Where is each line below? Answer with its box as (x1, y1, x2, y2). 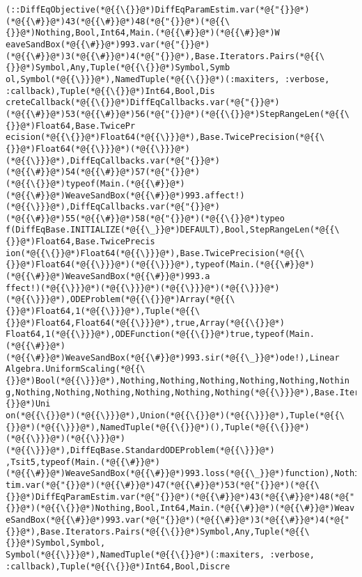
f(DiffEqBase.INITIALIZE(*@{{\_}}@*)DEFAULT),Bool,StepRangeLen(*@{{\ (6, 225, 340, 235)
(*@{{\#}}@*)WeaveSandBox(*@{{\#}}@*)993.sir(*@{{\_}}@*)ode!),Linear (6, 352, 340, 363)
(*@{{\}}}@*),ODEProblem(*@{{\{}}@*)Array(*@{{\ (6, 294, 235, 305)
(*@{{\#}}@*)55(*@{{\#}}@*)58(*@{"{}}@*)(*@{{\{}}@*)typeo (6, 213, 285, 223)
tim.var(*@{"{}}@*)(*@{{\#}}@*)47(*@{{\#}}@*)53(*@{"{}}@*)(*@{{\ (6, 480, 320, 490)
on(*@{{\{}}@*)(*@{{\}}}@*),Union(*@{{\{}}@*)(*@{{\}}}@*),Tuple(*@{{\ (6, 410, 345, 420)
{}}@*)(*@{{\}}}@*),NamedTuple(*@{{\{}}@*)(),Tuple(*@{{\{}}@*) (6, 422, 310, 432)
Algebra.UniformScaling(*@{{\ (6, 364, 145, 374)
